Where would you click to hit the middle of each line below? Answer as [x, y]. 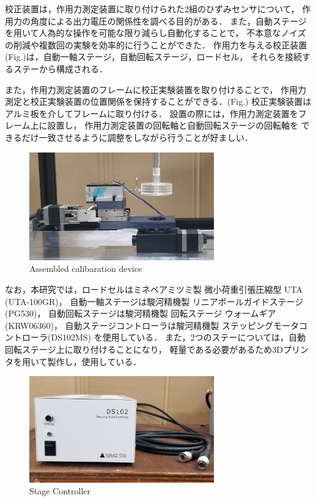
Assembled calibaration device [86, 269]
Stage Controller [60, 491]
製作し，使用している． [94, 361]
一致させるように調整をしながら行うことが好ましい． [146, 137]
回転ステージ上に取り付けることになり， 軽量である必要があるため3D [144, 349]
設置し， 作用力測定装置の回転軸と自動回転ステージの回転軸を [173, 125]
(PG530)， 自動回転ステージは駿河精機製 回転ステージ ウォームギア [141, 313]
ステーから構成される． [60, 68]
